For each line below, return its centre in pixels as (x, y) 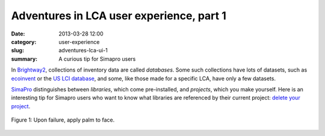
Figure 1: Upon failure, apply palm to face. (63, 120)
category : (24, 42)
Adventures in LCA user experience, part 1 (119, 16)
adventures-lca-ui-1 (83, 51)
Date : (18, 34)
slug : (17, 51)
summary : (24, 59)
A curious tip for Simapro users (97, 59)
